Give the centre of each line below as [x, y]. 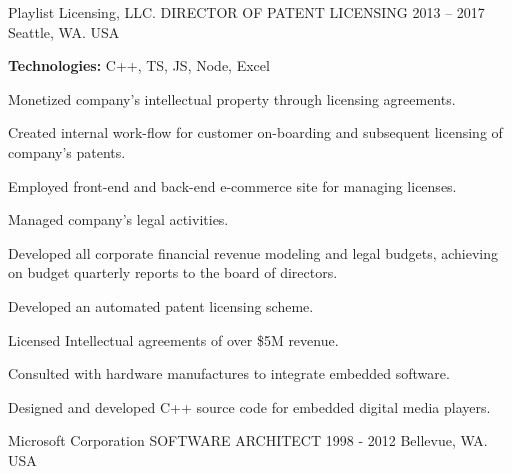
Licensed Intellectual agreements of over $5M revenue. [173, 339]
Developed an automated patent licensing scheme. [161, 305]
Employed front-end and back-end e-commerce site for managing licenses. [232, 185]
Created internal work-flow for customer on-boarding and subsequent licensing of [255, 132]
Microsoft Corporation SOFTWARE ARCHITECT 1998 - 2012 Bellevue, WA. [248, 440]
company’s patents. [67, 151]
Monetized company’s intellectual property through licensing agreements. [232, 98]
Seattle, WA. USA [64, 31]
